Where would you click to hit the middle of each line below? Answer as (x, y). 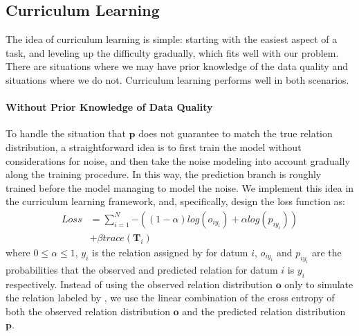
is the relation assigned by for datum (170, 252)
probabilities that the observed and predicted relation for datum (142, 269)
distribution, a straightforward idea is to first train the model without (154, 147)
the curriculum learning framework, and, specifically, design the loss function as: (176, 201)
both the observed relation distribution (88, 311)
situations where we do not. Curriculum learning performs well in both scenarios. (177, 79)
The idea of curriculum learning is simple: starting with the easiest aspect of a (172, 39)
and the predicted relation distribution (264, 311)
